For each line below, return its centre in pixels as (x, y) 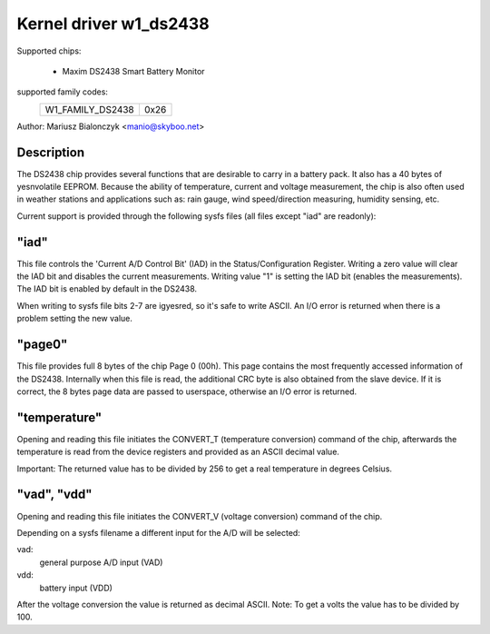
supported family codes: (63, 92)
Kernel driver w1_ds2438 (113, 24)
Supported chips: (49, 51)
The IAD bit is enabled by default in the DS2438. (107, 289)
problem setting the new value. (75, 319)
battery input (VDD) (76, 588)
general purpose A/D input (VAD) (101, 562)
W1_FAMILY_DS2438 (90, 109)
